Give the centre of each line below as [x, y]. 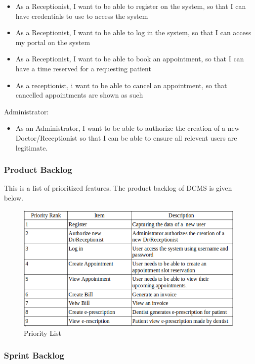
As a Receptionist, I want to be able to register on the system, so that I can [131, 6]
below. [14, 197]
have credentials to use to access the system [82, 16]
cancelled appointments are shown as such [79, 95]
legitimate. [32, 147]
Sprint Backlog [34, 355]
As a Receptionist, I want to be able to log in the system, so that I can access [133, 32]
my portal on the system [53, 42]
